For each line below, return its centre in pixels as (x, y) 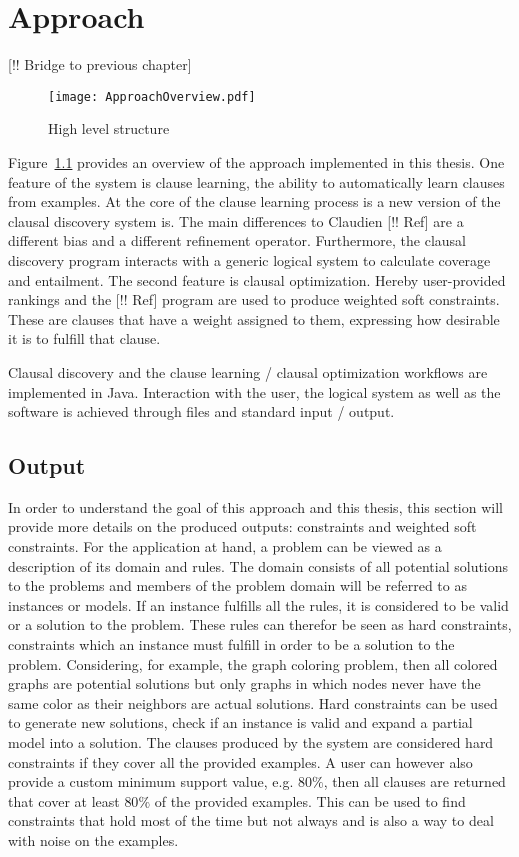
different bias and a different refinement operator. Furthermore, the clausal (237, 240)
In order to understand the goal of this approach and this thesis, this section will (255, 506)
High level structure (109, 128)
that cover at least (64, 800)
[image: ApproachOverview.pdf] (152, 96)
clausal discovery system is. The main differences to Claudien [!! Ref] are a (236, 220)
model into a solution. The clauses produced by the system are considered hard (251, 742)
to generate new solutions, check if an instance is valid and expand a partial (240, 722)
